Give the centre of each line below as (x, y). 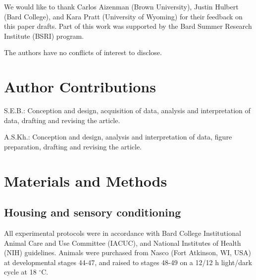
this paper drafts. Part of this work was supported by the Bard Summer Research (128, 26)
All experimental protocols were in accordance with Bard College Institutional (123, 233)
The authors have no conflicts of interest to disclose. (83, 52)
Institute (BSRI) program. (44, 35)
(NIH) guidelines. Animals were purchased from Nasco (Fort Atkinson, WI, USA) (128, 252)
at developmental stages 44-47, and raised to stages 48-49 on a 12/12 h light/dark (128, 262)
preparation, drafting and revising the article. (73, 146)
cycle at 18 (20, 272)
